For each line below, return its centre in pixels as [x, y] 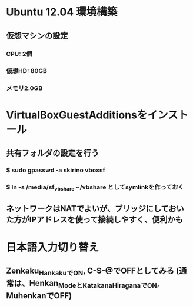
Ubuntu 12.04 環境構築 [62, 12]
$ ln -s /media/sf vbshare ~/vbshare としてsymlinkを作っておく [95, 188]
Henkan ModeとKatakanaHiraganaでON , [94, 284]
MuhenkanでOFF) [39, 296]
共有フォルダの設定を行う [52, 153]
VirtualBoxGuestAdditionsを [77, 115]
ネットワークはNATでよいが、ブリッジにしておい [95, 209]
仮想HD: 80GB [26, 71]
